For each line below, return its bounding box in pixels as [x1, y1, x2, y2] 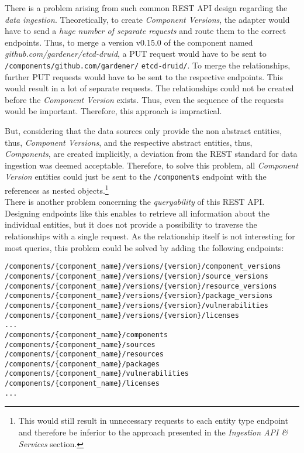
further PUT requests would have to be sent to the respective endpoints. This [5, 70, 284, 83]
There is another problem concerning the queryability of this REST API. [5, 195, 265, 208]
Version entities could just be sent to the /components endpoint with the [5, 170, 267, 183]
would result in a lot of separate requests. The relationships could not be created [5, 82, 294, 94]
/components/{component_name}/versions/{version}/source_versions [5, 272, 269, 280]
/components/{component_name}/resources [5, 350, 164, 359]
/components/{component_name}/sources [5, 340, 156, 349]
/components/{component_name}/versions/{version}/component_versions [5, 262, 281, 271]
